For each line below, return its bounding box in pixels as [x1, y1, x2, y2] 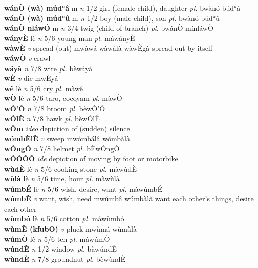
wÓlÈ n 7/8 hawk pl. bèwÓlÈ [4, 113, 100, 123]
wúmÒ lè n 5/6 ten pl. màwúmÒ [4, 233, 110, 244]
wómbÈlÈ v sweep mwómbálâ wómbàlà [4, 133, 130, 143]
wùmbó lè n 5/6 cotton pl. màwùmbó [4, 213, 124, 224]
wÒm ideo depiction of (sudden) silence [4, 123, 130, 134]
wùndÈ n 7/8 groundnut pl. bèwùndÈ [4, 253, 126, 264]
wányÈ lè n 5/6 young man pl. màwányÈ [4, 32, 135, 43]
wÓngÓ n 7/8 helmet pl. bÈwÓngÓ [4, 143, 120, 154]
